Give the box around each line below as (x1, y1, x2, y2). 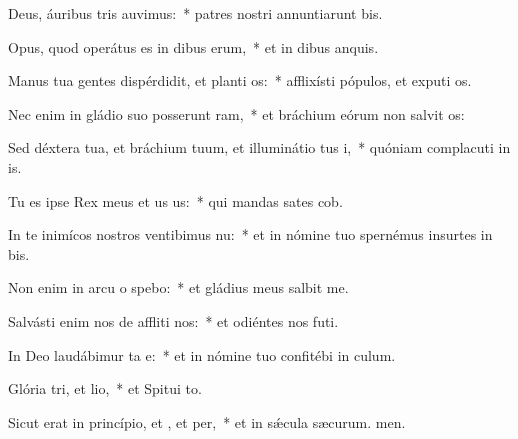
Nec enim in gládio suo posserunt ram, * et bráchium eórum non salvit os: (8, 103, 465, 124)
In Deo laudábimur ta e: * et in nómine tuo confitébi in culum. (8, 344, 396, 365)
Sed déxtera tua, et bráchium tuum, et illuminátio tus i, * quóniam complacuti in (8, 137, 511, 158)
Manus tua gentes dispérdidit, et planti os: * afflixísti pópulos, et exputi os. (8, 70, 472, 91)
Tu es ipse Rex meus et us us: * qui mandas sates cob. (8, 190, 343, 211)
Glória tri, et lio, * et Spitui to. (8, 378, 202, 399)
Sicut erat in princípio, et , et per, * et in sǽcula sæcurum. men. (8, 411, 406, 432)
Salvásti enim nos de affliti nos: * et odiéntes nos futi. (8, 310, 339, 331)
